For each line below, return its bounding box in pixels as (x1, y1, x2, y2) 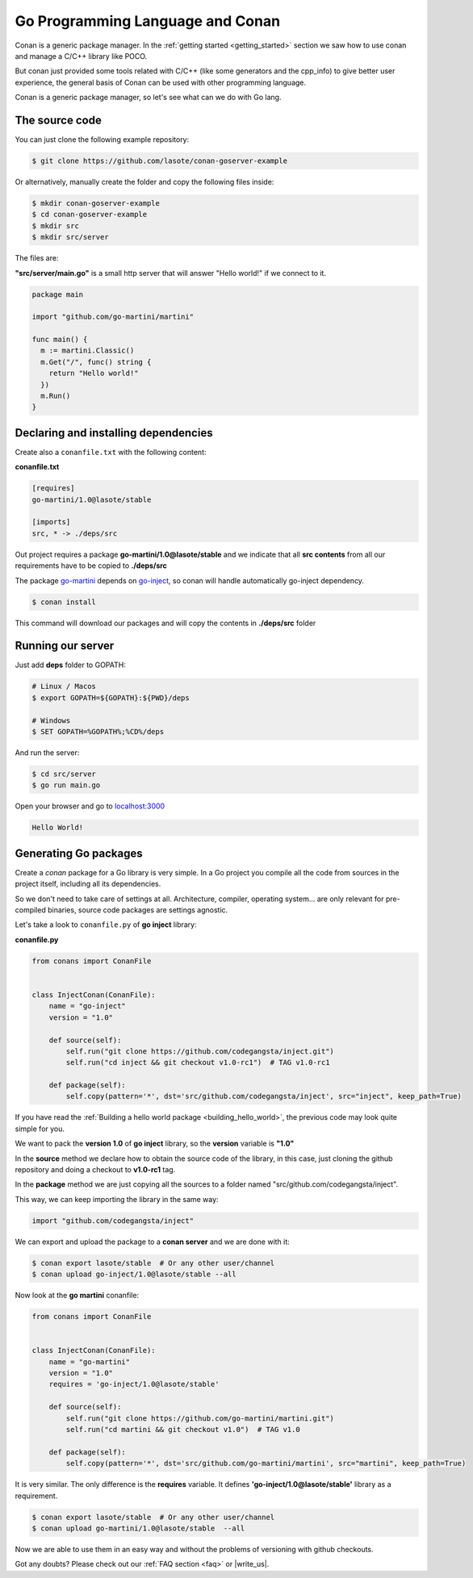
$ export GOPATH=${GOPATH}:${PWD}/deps (31, 693, 190, 702)
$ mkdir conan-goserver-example (31, 198, 161, 207)
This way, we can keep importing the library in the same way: (15, 1194, 219, 1204)
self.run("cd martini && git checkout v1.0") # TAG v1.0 (65, 1425, 300, 1434)
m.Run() (40, 391, 71, 401)
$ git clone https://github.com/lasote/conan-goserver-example (31, 157, 288, 165)
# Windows (31, 716, 71, 725)
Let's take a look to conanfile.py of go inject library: (15, 920, 197, 929)
